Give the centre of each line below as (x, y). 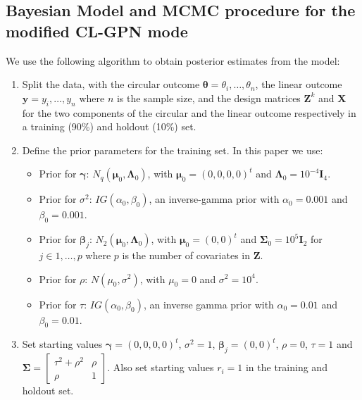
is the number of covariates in (186, 255)
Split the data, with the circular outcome (111, 84)
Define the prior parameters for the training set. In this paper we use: (173, 150)
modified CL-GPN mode (97, 31)
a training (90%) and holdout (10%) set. (109, 126)
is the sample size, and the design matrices (208, 98)
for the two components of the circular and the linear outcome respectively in (189, 112)
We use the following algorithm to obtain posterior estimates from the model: (173, 60)
